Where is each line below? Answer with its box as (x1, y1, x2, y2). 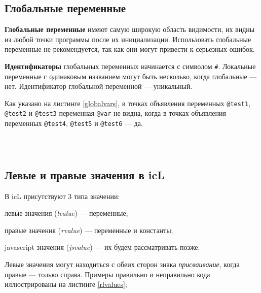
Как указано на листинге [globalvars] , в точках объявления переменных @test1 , (5, 97, 251, 108)
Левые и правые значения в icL (5, 167, 165, 182)
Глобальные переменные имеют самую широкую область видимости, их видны (5, 24, 255, 35)
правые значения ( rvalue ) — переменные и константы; (5, 224, 173, 235)
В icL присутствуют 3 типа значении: (5, 190, 120, 201)
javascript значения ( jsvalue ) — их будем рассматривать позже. (5, 242, 200, 252)
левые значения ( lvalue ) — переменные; (5, 208, 128, 218)
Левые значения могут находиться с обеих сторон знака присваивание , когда (5, 258, 240, 269)
